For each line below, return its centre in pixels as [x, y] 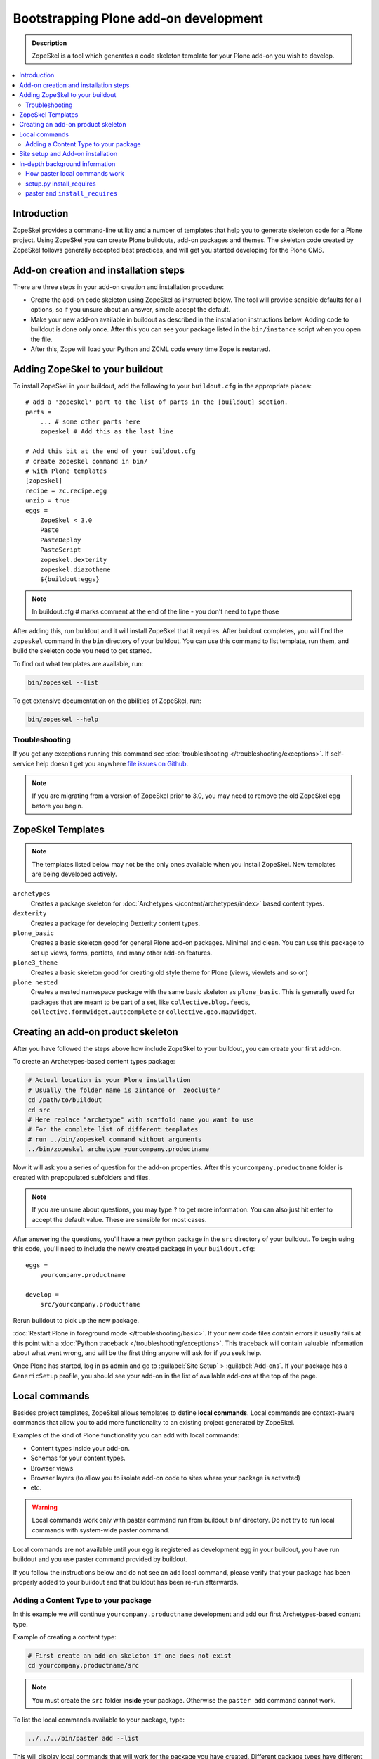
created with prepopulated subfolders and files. [82, 1177]
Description [49, 43]
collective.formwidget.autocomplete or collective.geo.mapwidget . [144, 1012]
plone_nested [35, 982]
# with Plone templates [66, 471]
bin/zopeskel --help [63, 719]
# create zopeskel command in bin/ [87, 461]
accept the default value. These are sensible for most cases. [119, 1219]
